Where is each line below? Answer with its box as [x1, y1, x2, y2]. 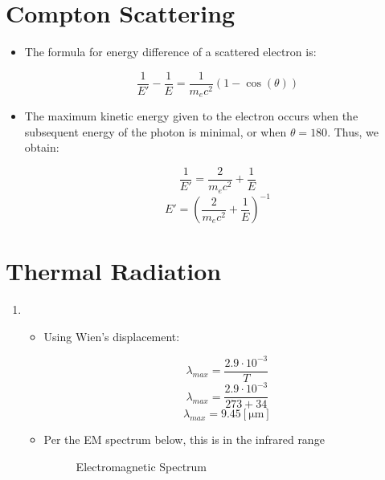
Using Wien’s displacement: [43, 327, 180, 344]
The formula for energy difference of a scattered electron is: [24, 43, 317, 60]
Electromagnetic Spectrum [76, 458, 207, 475]
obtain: [24, 139, 59, 156]
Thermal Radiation [6, 254, 222, 287]
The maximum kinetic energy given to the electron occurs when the [24, 108, 358, 124]
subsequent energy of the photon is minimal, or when [24, 123, 287, 140]
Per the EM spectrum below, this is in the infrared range [43, 431, 325, 448]
